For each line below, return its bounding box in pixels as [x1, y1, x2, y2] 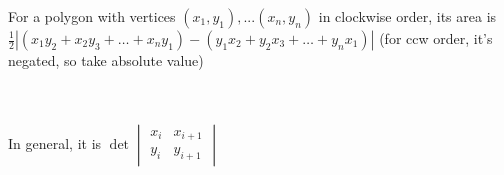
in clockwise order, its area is [318, 6, 497, 26]
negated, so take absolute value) [8, 50, 204, 70]
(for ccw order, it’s [379, 28, 493, 48]
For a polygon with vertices [8, 6, 176, 26]
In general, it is [8, 132, 102, 153]
